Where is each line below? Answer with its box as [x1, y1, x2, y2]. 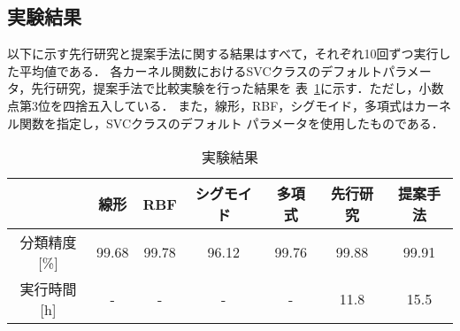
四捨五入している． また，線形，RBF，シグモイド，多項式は [62, 96, 415, 114]
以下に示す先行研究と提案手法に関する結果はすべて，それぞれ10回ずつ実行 [7, 44, 439, 63]
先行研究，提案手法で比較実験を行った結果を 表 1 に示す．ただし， [31, 79, 419, 97]
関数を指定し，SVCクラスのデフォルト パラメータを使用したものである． [19, 113, 444, 132]
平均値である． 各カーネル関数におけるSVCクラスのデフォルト [19, 61, 383, 80]
